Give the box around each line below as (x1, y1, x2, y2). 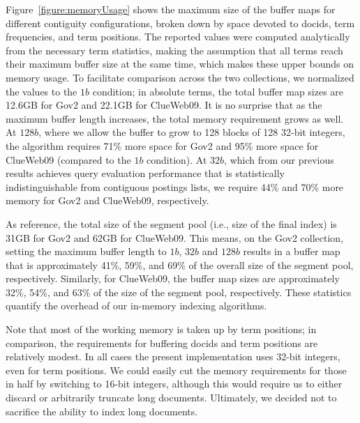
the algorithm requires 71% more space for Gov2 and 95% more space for (6, 138, 319, 153)
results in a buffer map (243, 244, 340, 259)
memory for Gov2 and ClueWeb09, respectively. (6, 193, 209, 208)
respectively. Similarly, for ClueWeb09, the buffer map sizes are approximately (6, 271, 340, 286)
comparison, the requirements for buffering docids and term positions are (6, 335, 318, 350)
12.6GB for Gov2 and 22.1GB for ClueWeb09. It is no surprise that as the (6, 98, 322, 112)
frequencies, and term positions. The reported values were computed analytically (6, 29, 350, 44)
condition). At (147, 152, 207, 167)
